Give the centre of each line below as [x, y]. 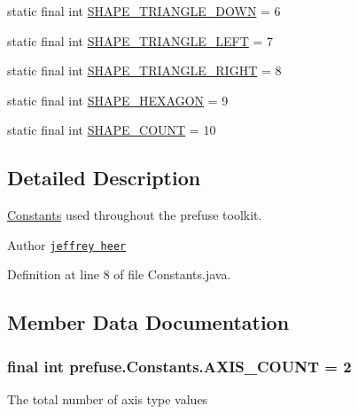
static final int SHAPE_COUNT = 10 [112, 130]
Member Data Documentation [148, 322]
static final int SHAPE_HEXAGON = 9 [118, 100]
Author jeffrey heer [67, 244]
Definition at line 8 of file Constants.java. [119, 274]
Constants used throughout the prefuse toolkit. [135, 215]
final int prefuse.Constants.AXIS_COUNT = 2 [179, 366]
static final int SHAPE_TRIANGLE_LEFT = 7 [140, 40]
